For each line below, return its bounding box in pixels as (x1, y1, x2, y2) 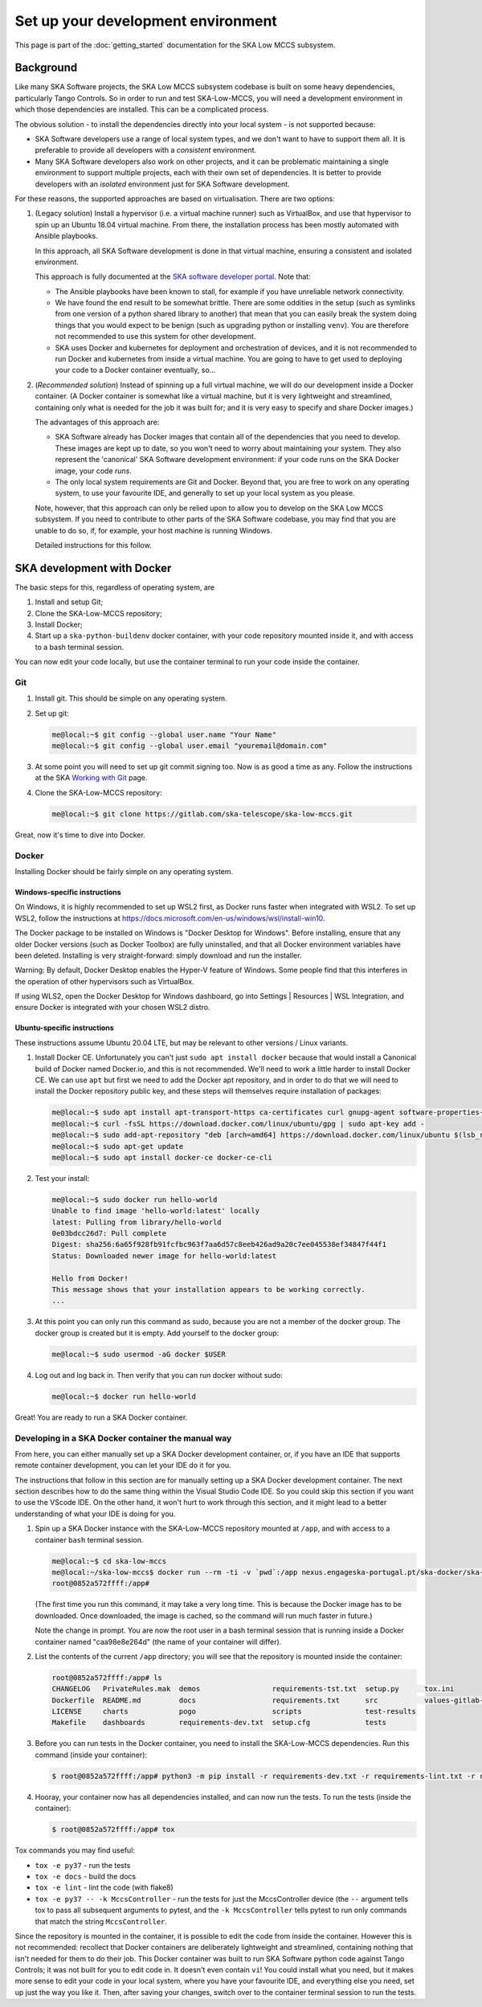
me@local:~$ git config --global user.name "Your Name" (51, 730, 277, 739)
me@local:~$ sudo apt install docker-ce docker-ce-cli (51, 1153, 272, 1162)
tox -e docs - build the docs (35, 1871, 137, 1881)
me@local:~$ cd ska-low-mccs (51, 1556, 167, 1566)
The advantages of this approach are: (35, 418, 160, 427)
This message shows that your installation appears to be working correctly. (51, 1286, 366, 1294)
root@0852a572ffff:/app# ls (51, 1673, 162, 1682)
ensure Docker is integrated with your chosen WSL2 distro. (14, 1003, 210, 1012)
